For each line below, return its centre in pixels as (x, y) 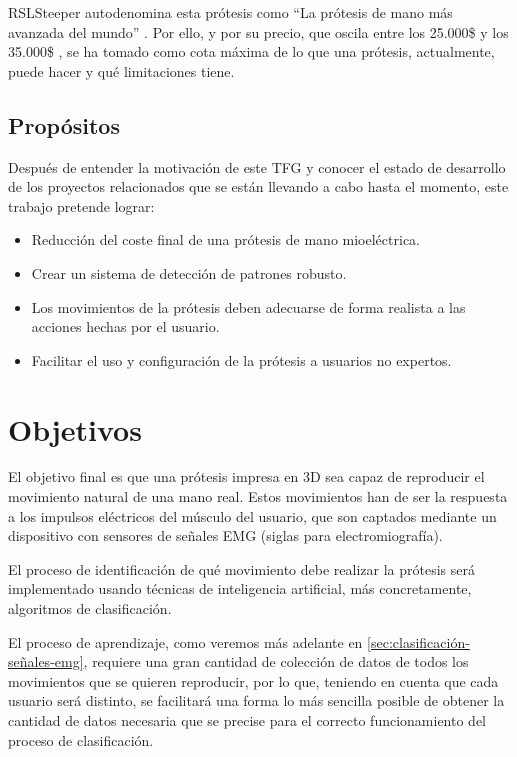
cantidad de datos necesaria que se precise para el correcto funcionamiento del (247, 719)
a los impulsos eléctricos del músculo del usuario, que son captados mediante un (252, 515)
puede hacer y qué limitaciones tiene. (121, 70)
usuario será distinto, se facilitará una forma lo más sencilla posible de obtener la (256, 700)
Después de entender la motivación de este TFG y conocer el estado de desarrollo (257, 166)
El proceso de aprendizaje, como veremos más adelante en (185, 641)
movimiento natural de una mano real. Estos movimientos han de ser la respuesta (258, 496)
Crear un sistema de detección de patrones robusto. (189, 272)
